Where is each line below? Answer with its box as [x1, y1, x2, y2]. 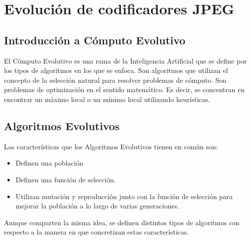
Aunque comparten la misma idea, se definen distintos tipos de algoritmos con [4, 217, 240, 227]
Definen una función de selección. [15, 174, 116, 184]
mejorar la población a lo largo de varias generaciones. [15, 201, 179, 211]
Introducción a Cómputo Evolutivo [4, 32, 186, 47]
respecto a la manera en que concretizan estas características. [4, 227, 189, 237]
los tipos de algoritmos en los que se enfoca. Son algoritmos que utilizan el [4, 65, 228, 75]
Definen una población [15, 158, 83, 168]
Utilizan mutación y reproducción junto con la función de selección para [15, 191, 233, 201]
